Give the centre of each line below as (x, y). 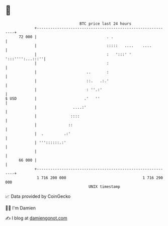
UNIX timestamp (104, 186)
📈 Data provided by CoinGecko (38, 196)
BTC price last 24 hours (106, 24)
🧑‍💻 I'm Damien (21, 208)
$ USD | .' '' (53, 98)
